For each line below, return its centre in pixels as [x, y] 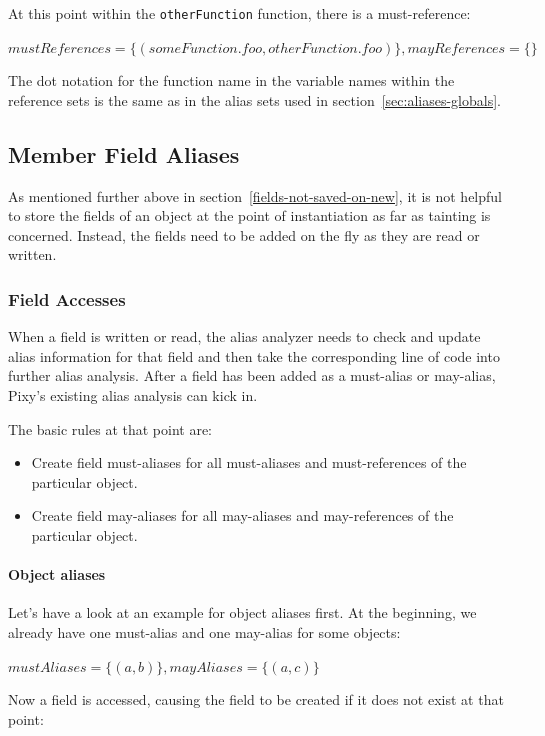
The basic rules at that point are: [110, 428]
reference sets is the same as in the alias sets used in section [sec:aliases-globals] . [254, 99]
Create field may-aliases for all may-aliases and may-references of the [242, 515]
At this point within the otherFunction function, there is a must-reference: [239, 13]
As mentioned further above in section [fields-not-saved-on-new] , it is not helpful [255, 195]
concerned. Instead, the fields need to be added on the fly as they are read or [244, 234]
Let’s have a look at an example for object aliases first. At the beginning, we [242, 612]
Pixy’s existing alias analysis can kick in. [133, 395]
